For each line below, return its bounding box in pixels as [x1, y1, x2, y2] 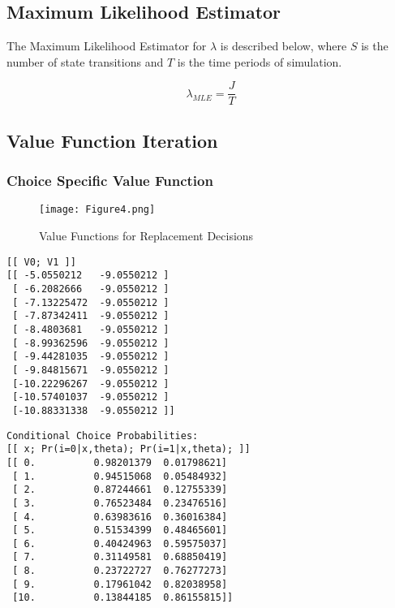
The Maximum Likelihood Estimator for [6, 37, 207, 54]
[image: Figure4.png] [39, 204, 156, 216]
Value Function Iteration [6, 127, 218, 153]
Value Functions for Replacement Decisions [39, 227, 254, 244]
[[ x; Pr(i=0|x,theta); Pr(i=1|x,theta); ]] [6, 443, 251, 455]
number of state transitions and [6, 53, 164, 70]
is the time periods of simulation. [177, 53, 342, 70]
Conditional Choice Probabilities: [6, 429, 199, 442]
